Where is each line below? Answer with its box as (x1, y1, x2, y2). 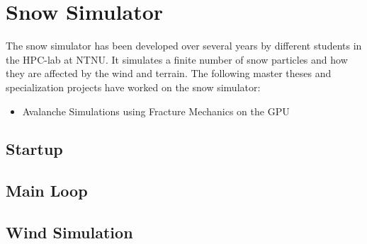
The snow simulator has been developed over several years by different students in (6, 38, 362, 53)
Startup (6, 138, 63, 160)
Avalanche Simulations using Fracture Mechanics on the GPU (22, 103, 290, 118)
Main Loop (6, 180, 88, 202)
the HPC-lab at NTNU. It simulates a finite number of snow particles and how (6, 52, 348, 66)
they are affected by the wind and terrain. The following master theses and (6, 66, 332, 81)
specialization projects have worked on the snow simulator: (6, 79, 261, 94)
